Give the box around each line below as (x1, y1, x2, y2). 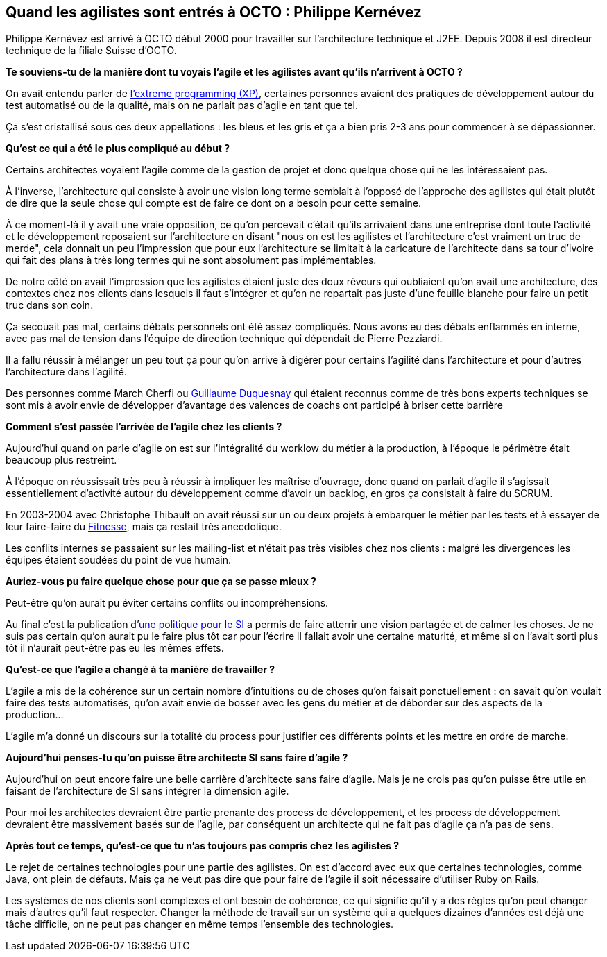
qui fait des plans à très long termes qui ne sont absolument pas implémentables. (6, 254, 377, 266)
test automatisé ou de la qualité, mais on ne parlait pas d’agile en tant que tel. (6, 99, 358, 112)
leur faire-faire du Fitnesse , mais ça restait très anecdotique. (6, 520, 282, 533)
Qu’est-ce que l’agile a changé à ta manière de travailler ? (6, 663, 275, 676)
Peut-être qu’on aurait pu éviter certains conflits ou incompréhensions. (6, 597, 329, 609)
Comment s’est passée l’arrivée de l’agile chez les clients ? (6, 421, 282, 433)
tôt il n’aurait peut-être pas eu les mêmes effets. (6, 642, 224, 654)
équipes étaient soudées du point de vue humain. (6, 554, 231, 566)
